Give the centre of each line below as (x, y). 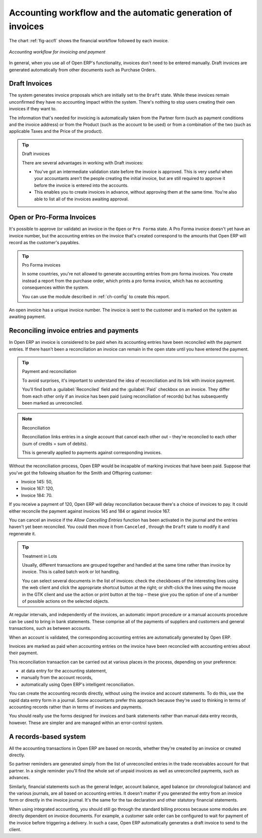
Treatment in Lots (40, 556)
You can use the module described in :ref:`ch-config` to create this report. (96, 296)
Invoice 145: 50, (37, 482)
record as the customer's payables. (44, 243)
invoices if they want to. (33, 109)
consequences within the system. (56, 287)
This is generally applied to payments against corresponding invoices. (92, 452)
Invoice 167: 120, (38, 488)
